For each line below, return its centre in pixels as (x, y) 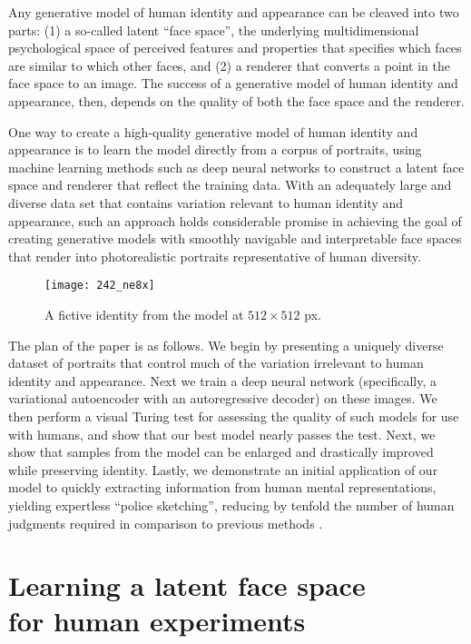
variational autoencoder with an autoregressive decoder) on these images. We (223, 398)
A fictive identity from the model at (144, 314)
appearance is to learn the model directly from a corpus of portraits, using (215, 149)
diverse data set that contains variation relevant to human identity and (206, 202)
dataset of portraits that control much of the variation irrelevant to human (216, 363)
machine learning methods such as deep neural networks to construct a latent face (236, 167)
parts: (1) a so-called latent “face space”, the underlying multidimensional (214, 30)
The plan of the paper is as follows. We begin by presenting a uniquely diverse (226, 345)
